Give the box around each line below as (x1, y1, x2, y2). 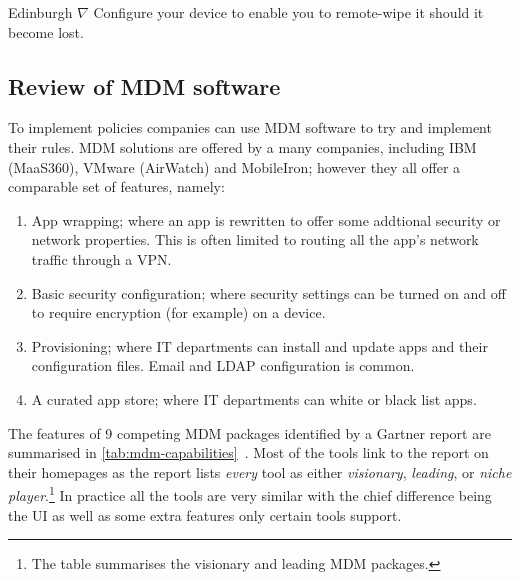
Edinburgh (8, 2, 73, 22)
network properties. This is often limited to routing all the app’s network (31, 229, 479, 250)
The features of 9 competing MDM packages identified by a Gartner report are (8, 422, 491, 443)
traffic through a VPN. (31, 248, 172, 269)
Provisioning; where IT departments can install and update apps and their (31, 335, 488, 356)
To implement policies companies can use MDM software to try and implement (8, 117, 492, 138)
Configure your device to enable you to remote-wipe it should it (93, 2, 484, 22)
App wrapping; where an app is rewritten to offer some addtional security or (31, 209, 501, 230)
